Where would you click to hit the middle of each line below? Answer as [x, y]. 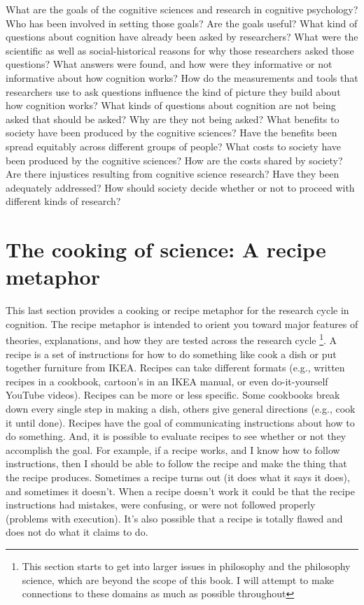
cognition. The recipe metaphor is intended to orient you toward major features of [182, 323]
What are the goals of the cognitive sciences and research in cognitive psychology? [182, 9]
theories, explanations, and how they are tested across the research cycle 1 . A [171, 339]
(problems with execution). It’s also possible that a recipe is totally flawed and [174, 518]
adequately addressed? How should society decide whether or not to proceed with [180, 187]
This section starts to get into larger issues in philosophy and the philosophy [186, 565]
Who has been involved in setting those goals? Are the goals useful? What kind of [182, 23]
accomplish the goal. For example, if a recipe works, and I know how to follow [173, 449]
